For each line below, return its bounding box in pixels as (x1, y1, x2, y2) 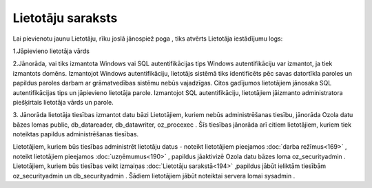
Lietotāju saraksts (12, 10, 118, 25)
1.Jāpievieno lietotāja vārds (12, 47, 90, 55)
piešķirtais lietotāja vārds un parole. (12, 98, 114, 106)
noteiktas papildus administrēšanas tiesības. (12, 130, 139, 138)
